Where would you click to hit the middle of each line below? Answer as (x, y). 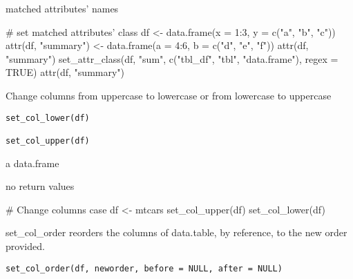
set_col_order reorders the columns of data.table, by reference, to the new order (176, 232)
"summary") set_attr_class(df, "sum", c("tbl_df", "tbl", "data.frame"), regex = (172, 58)
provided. (25, 246)
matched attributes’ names (62, 8)
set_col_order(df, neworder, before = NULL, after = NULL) (144, 268)
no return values (40, 186)
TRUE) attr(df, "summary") (65, 72)
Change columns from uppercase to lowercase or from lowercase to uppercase (169, 95)
